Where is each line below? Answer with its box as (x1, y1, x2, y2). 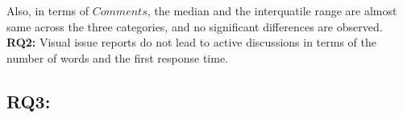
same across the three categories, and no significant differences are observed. (6, 18, 383, 35)
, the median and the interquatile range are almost (147, 2, 397, 18)
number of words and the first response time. (6, 49, 229, 66)
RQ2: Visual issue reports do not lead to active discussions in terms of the (6, 34, 376, 51)
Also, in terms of (6, 2, 89, 18)
